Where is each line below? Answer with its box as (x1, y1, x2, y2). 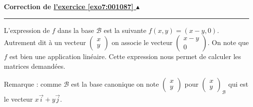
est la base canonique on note (71, 79, 159, 89)
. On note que (207, 37, 249, 47)
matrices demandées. (4, 61, 66, 71)
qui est (228, 79, 249, 89)
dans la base (57, 25, 94, 35)
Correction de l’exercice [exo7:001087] (4, 1, 134, 11)
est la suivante (104, 25, 146, 35)
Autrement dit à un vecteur (4, 37, 86, 47)
